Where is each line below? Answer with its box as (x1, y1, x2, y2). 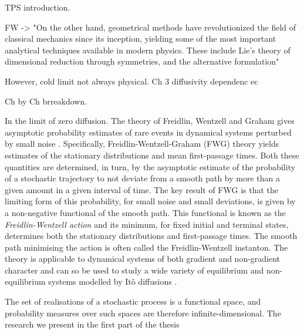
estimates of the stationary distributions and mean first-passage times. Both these (5, 149, 299, 161)
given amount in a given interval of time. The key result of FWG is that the (5, 183, 279, 195)
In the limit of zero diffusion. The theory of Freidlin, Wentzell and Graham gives (5, 114, 295, 127)
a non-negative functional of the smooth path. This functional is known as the (5, 206, 286, 218)
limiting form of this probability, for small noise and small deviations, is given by (5, 195, 296, 207)
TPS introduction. (5, 1, 70, 13)
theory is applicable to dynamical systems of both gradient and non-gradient (5, 252, 281, 265)
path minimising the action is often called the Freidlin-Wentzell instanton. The (5, 241, 288, 253)
